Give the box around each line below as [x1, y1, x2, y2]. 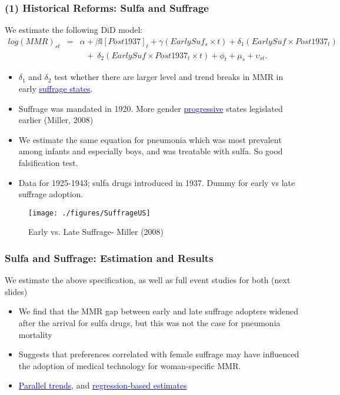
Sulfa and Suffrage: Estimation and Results [5, 250, 214, 265]
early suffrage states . [18, 82, 93, 95]
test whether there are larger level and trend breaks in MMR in [54, 71, 284, 83]
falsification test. [18, 157, 78, 169]
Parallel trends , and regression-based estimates [18, 379, 187, 391]
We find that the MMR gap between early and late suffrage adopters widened [18, 305, 299, 317]
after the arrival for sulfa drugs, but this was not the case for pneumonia [18, 317, 281, 329]
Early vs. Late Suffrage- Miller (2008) [28, 225, 164, 238]
